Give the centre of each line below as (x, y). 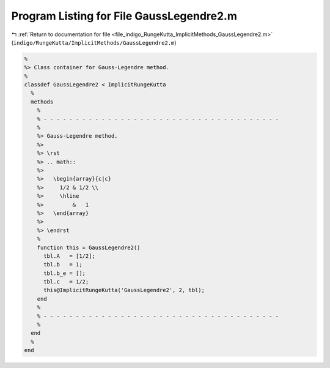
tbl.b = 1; (63, 265)
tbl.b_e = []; (64, 273)
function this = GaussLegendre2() (89, 247)
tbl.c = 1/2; (66, 282)
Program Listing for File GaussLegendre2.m (124, 16)
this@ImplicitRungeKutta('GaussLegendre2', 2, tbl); (124, 290)
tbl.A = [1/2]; (70, 256)
